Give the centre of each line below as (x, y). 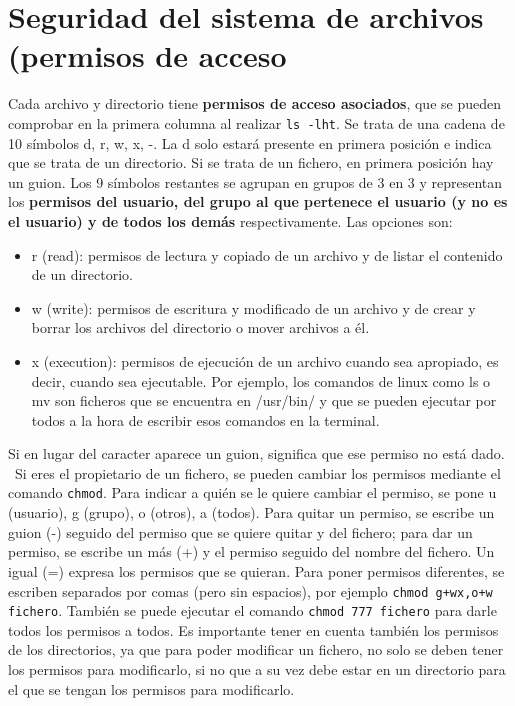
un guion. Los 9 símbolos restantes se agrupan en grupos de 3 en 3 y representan (255, 181)
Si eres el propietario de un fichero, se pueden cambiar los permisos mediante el (257, 472)
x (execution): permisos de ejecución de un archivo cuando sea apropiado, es (265, 360)
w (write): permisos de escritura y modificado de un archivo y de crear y (253, 307)
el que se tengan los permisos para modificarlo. (151, 688)
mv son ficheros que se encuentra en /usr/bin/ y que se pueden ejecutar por (264, 400)
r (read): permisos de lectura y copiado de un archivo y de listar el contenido (267, 254)
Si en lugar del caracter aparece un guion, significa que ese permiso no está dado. (256, 453)
